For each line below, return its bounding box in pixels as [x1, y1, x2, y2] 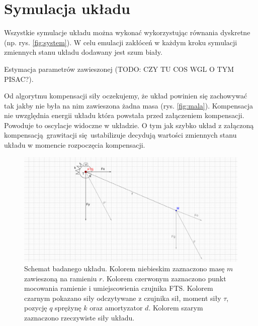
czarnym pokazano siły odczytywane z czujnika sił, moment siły [24, 292, 221, 303]
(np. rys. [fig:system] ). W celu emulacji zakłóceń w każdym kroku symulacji [4, 37, 237, 47]
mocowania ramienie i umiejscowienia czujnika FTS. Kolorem [24, 283, 213, 293]
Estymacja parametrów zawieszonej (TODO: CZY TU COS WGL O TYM [4, 63, 234, 74]
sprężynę [55, 302, 81, 313]
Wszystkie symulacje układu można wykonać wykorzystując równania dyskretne [4, 27, 250, 38]
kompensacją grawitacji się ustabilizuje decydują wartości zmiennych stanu [4, 130, 237, 140]
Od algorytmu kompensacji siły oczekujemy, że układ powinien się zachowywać [4, 90, 247, 101]
